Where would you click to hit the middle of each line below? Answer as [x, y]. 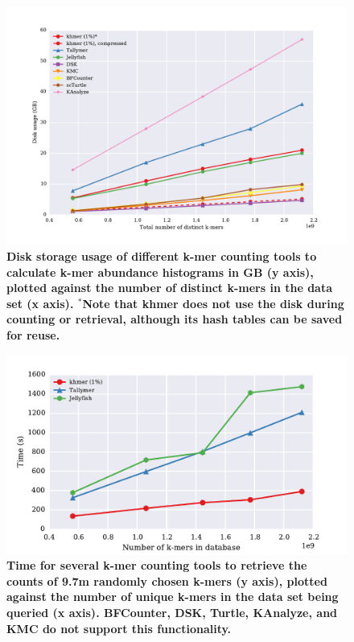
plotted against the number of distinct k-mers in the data [169, 288]
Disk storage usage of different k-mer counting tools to [162, 256]
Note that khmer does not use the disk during [213, 303]
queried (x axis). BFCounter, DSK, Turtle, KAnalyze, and [172, 613]
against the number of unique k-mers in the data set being [173, 597]
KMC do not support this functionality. [119, 628]
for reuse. [33, 335]
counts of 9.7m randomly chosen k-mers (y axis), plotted [167, 580]
